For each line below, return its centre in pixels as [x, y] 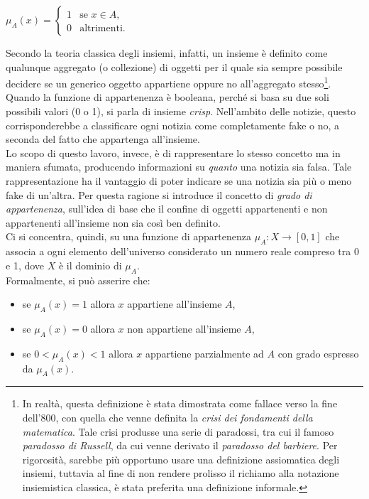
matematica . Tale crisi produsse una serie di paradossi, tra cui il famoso [178, 431]
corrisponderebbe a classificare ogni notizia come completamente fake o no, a [173, 125]
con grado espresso [318, 353]
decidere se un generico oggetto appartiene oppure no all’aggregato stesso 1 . [169, 82]
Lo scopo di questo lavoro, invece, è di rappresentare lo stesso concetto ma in [173, 152]
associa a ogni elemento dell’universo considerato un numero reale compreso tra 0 [182, 251]
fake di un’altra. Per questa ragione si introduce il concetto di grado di [159, 194]
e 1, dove [25, 265]
